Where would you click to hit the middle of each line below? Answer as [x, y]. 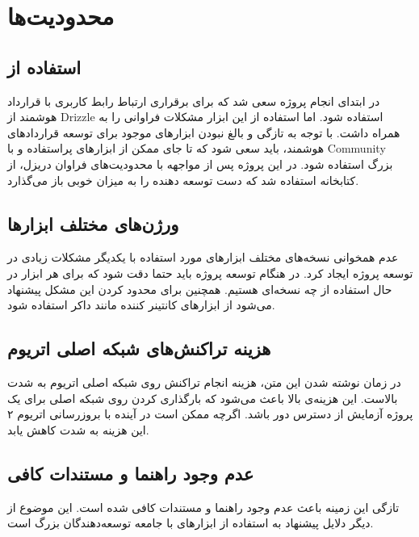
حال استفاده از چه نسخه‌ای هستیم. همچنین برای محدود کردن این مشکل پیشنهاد [200, 289]
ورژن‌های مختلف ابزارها [93, 223]
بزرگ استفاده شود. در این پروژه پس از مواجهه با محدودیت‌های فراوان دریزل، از [200, 164]
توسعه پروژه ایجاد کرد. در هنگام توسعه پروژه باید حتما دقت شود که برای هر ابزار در [210, 273]
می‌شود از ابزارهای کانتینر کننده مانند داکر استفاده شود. [141, 305]
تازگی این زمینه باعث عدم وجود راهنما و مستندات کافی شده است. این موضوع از [203, 507]
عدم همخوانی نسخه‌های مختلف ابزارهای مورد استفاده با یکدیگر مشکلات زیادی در [203, 257]
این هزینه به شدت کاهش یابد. [78, 429]
